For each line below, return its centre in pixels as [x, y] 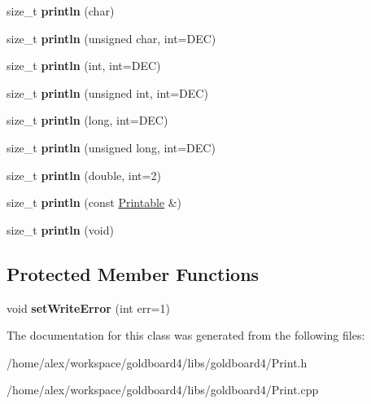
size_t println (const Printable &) [94, 202]
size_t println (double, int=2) [84, 175]
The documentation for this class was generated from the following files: [186, 335]
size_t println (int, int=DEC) [84, 66]
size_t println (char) [61, 11]
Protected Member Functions [133, 273]
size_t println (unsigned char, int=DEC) [111, 38]
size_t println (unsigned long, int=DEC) [111, 147]
